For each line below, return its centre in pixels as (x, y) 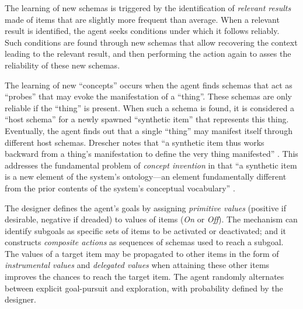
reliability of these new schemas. (62, 65)
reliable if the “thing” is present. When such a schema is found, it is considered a (150, 107)
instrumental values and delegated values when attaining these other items (137, 265)
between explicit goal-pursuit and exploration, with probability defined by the (144, 288)
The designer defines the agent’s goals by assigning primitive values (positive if (145, 207)
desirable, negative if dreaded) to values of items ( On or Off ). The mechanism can (151, 219)
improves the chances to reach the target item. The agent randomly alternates (144, 277)
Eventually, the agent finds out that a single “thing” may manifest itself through (149, 130)
